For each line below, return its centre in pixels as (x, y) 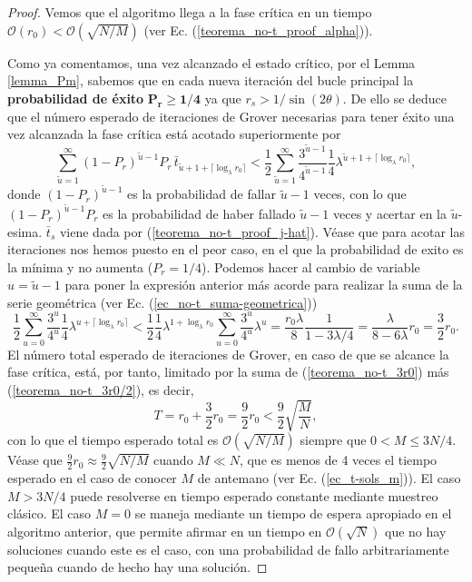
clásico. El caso (49, 513)
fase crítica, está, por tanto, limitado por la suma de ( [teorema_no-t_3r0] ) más (228, 372)
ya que (223, 98)
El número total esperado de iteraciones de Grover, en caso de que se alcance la (228, 354)
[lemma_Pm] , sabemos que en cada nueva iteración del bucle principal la (211, 80)
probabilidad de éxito (76, 98)
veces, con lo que (360, 194)
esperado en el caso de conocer (92, 477)
